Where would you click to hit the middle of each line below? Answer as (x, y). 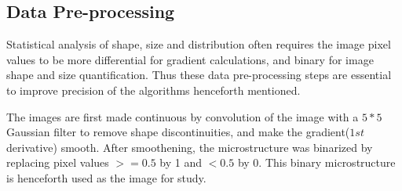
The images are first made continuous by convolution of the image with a (183, 116)
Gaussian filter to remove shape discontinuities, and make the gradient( (178, 132)
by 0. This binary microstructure (316, 162)
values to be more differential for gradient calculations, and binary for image (190, 59)
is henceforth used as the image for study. (106, 177)
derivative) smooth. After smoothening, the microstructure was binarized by (190, 147)
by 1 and (181, 162)
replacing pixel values (58, 162)
